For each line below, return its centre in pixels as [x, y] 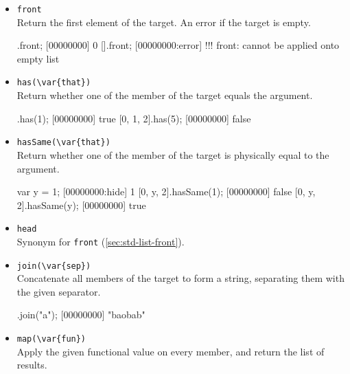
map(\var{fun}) [51, 339]
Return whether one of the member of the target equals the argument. [165, 95]
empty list [38, 58]
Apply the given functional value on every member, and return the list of [171, 351]
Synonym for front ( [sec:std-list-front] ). [101, 241]
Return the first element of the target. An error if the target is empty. [164, 22]
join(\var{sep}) [54, 266]
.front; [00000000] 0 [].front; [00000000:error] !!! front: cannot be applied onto [178, 45]
